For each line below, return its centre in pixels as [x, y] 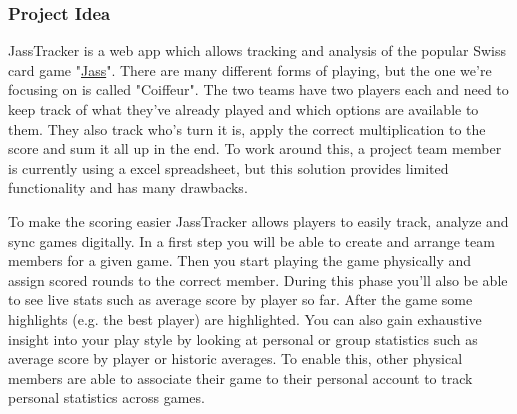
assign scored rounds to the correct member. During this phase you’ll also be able [258, 279]
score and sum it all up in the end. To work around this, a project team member [255, 148]
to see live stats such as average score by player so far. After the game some [240, 299]
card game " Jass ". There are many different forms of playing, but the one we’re [250, 69]
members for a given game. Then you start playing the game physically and [240, 260]
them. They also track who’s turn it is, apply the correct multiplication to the [247, 128]
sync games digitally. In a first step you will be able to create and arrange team [251, 240]
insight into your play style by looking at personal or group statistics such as [243, 338]
